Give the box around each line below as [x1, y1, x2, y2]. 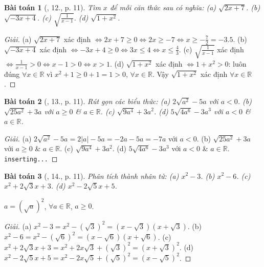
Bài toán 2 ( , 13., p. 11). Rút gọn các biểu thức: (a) [4, 95, 170, 106]
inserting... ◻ [4, 153, 58, 163]
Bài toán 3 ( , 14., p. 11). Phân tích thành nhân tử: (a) [4, 170, 179, 181]
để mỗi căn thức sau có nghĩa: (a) [109, 2, 216, 12]
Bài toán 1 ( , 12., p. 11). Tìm [4, 2, 101, 12]
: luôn [228, 58, 247, 69]
